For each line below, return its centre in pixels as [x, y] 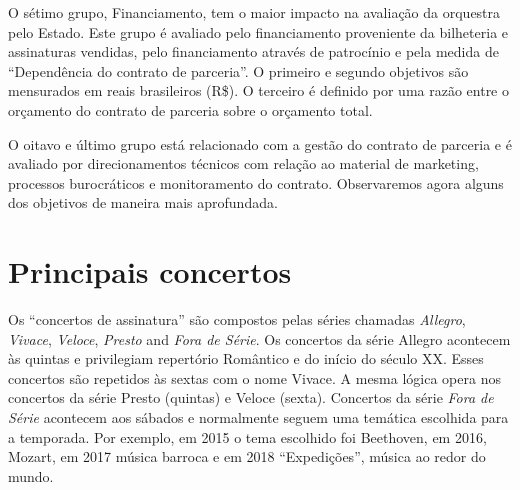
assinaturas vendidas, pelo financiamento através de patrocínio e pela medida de [253, 51]
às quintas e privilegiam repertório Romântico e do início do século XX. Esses [246, 358]
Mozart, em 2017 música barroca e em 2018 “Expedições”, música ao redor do [247, 456]
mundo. [31, 475]
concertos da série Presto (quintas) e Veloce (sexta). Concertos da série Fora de [251, 397]
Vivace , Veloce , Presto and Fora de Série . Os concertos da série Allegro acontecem [259, 338]
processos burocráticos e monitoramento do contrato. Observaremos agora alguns [256, 182]
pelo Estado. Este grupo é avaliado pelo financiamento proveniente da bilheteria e [258, 31]
